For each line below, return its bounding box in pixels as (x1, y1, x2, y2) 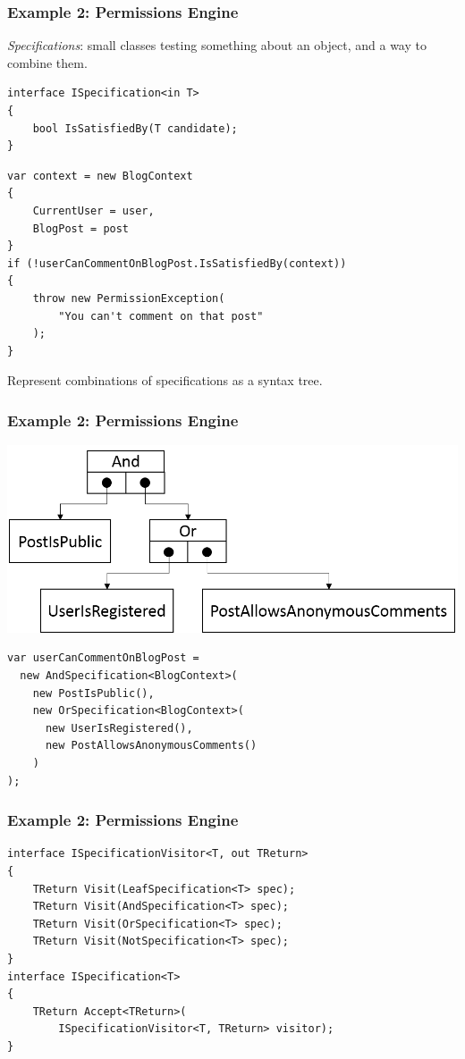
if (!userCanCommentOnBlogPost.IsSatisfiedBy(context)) (7, 256, 347, 270)
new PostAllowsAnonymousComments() (45, 739, 258, 752)
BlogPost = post (32, 222, 130, 235)
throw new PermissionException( (32, 291, 225, 305)
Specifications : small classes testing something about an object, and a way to (7, 36, 427, 55)
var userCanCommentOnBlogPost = (7, 651, 199, 665)
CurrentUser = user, (32, 204, 155, 217)
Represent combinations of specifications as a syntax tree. (7, 371, 323, 390)
